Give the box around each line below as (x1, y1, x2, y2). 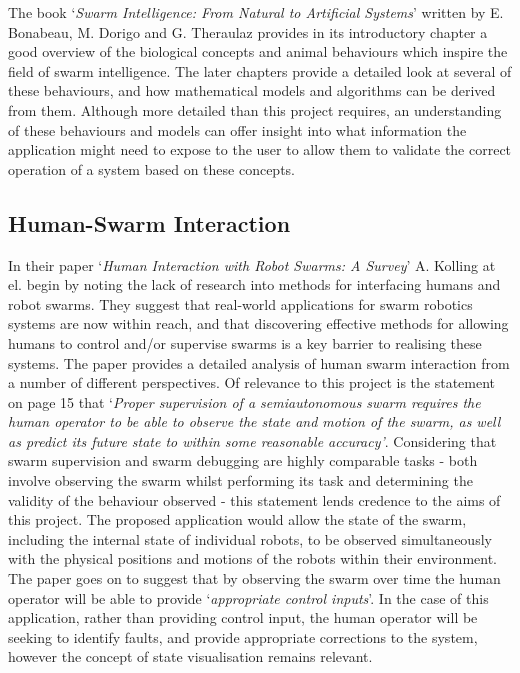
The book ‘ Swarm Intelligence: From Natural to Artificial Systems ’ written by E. (8, 2, 504, 22)
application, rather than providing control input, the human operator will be (8, 607, 478, 628)
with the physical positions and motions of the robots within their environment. (8, 548, 497, 569)
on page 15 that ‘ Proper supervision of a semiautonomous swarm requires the (8, 391, 481, 412)
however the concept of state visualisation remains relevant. (8, 646, 373, 667)
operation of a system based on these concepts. (8, 158, 295, 179)
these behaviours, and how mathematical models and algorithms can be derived (8, 80, 496, 101)
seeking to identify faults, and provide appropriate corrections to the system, (8, 626, 478, 647)
